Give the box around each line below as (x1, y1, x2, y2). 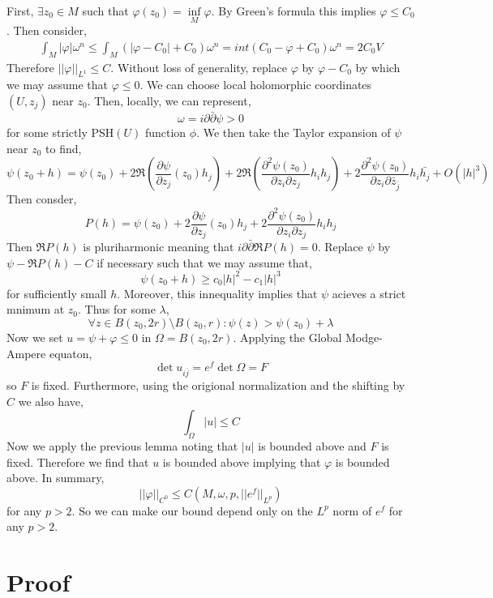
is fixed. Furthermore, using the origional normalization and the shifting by (31, 376, 405, 393)
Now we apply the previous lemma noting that (6, 437, 238, 454)
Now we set (6, 328, 63, 345)
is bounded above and (258, 437, 367, 454)
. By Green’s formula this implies (211, 2, 376, 19)
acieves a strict (332, 284, 406, 301)
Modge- (345, 328, 383, 345)
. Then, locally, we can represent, (87, 92, 251, 109)
